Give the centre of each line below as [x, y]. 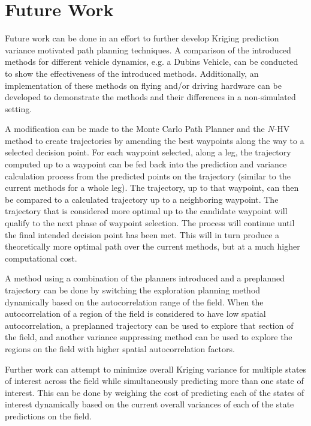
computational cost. [41, 258]
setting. [19, 108]
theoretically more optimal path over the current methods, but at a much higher [153, 246]
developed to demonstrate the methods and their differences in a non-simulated [150, 97]
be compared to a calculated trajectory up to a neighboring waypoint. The [142, 199]
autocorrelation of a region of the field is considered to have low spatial [135, 313]
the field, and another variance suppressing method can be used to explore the [149, 337]
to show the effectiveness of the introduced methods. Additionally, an [132, 73]
